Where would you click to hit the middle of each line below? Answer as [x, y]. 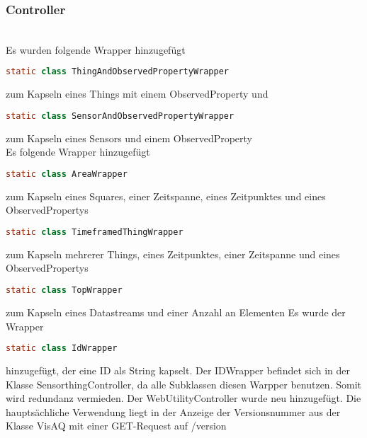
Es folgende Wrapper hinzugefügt [78, 152]
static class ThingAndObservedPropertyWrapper [118, 72]
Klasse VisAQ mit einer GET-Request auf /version [116, 426]
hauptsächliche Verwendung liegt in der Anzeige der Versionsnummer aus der [173, 411]
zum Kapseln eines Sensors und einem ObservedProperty [129, 138]
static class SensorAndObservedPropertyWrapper [120, 116]
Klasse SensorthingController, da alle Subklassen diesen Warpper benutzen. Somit [183, 384]
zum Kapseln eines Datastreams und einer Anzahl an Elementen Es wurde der [176, 312]
